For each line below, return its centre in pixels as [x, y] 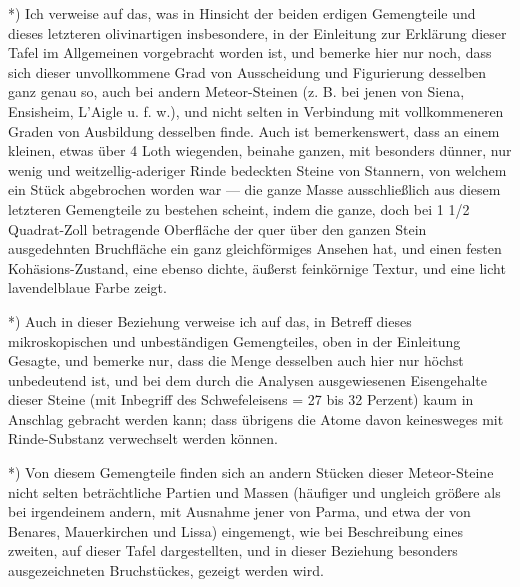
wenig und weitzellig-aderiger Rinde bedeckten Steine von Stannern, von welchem [257, 169]
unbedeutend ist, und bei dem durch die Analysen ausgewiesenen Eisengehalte [247, 379]
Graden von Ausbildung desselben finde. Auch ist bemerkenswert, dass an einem [254, 130]
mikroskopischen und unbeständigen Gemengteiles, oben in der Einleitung [234, 340]
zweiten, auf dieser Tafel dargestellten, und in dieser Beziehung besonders [233, 550]
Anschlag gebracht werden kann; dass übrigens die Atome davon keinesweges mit [256, 418]
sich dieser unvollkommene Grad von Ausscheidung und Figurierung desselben [247, 71]
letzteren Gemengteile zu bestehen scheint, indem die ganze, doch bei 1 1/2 [239, 208]
